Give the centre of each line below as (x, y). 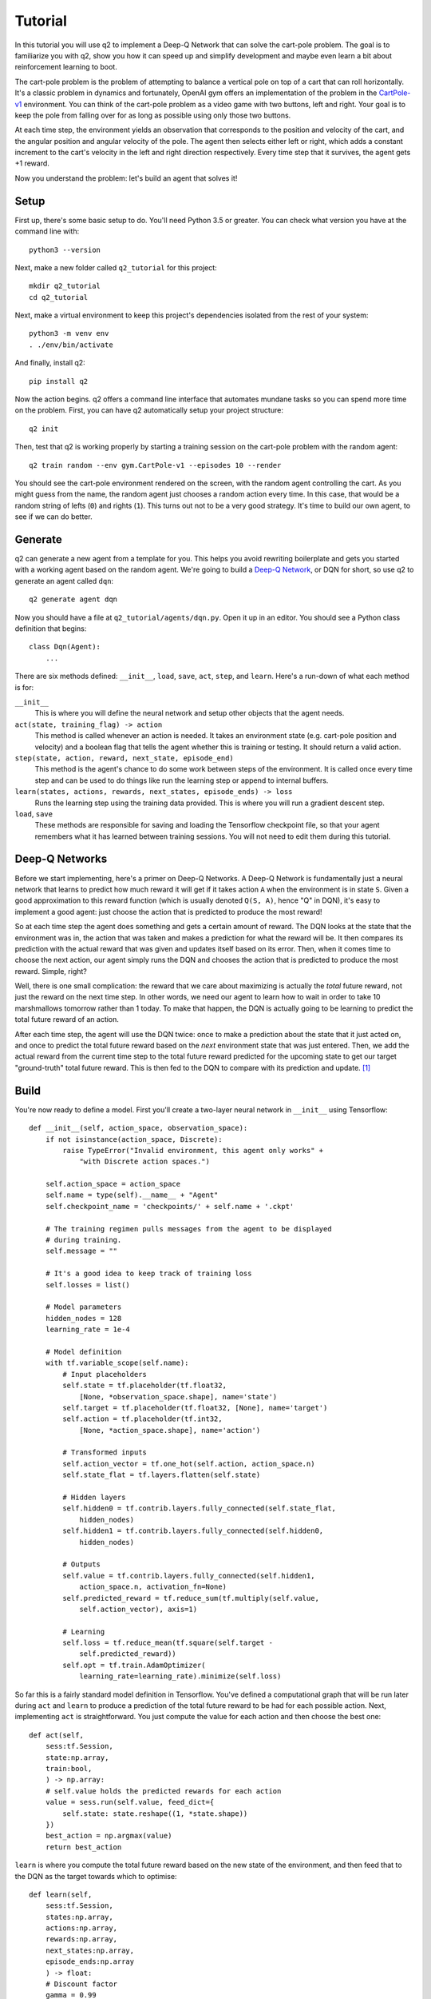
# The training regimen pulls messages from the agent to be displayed (188, 1229)
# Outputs (82, 1564)
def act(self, (56, 1735)
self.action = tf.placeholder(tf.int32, (142, 1419)
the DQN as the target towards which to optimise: (96, 1876)
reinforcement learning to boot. (66, 67)
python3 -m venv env (69, 333)
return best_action (83, 1847)
